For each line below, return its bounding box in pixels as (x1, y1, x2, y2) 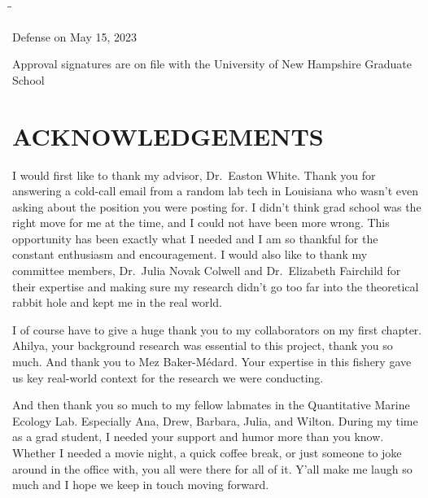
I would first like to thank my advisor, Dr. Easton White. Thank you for (12, 166, 376, 183)
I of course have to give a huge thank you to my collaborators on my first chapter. (12, 321, 422, 338)
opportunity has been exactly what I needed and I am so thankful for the (12, 229, 378, 247)
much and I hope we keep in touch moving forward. (12, 476, 269, 493)
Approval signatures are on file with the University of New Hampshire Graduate (12, 55, 413, 72)
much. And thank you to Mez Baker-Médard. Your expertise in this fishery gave (12, 353, 412, 370)
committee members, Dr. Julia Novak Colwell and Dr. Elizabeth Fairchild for (12, 262, 401, 279)
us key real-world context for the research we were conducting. (12, 369, 324, 386)
